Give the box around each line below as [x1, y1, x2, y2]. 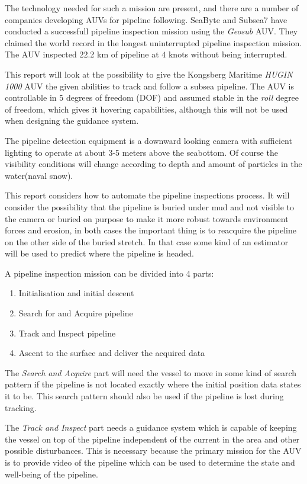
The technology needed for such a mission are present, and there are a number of [5, 2, 299, 14]
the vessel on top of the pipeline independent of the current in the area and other [5, 432, 300, 445]
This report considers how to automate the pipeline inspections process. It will [5, 189, 290, 201]
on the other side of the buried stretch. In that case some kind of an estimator [5, 235, 289, 248]
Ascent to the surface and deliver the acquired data [18, 347, 205, 359]
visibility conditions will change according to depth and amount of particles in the [5, 158, 302, 170]
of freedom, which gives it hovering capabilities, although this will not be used [5, 102, 288, 115]
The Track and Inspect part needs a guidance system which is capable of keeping [5, 421, 297, 434]
